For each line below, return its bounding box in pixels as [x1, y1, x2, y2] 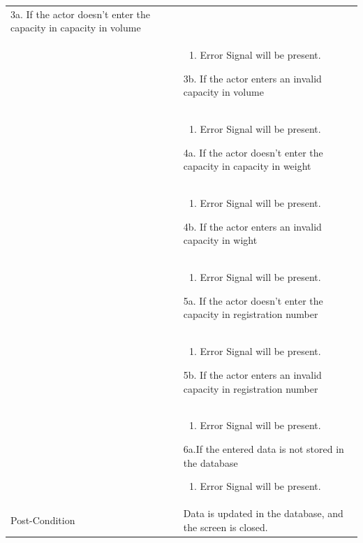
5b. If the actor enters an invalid [183, 367, 322, 382]
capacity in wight [183, 233, 258, 247]
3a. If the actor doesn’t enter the [10, 6, 151, 21]
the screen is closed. [183, 519, 268, 534]
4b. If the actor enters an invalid [183, 219, 322, 233]
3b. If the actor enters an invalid [183, 71, 322, 85]
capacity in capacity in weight [183, 159, 311, 173]
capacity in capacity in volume [10, 20, 141, 35]
